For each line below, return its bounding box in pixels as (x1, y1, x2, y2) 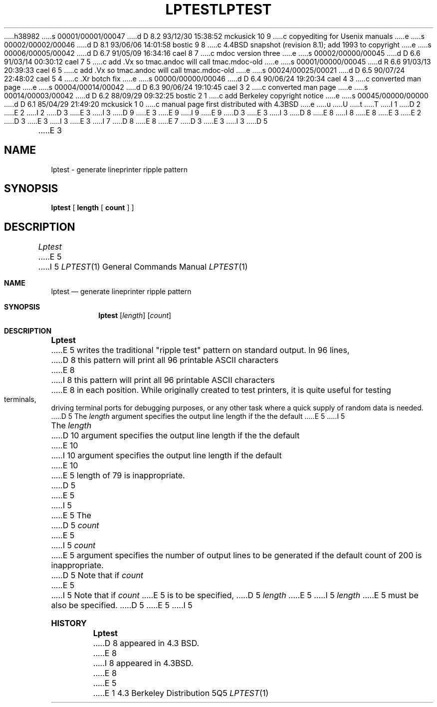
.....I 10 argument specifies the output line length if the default (51, 450, 282, 461)
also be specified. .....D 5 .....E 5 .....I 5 (51, 600, 193, 611)
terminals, (4, 395, 36, 404)
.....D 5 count (51, 520, 99, 531)
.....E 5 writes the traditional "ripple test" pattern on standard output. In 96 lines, (51, 345, 350, 355)
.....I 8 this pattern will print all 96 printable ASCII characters (51, 375, 275, 385)
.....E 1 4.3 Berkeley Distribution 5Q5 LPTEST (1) (93, 688, 269, 699)
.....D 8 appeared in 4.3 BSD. (93, 638, 200, 649)
